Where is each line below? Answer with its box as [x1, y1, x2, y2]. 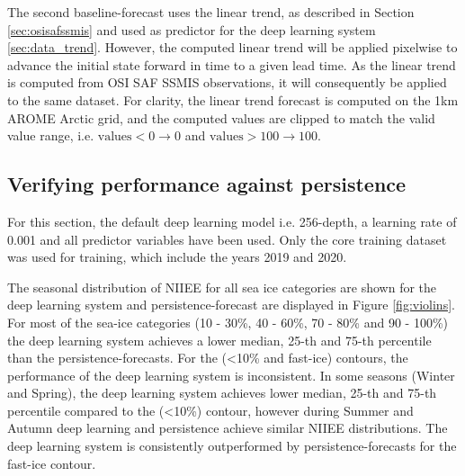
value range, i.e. [7, 126, 94, 145]
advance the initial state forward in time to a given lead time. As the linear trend [7, 55, 456, 74]
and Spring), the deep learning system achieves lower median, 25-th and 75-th [7, 383, 437, 402]
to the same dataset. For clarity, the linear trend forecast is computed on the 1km [7, 90, 459, 109]
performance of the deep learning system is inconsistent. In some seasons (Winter [7, 365, 455, 384]
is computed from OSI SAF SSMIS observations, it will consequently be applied [7, 73, 447, 92]
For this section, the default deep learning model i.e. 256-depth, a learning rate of [7, 211, 457, 230]
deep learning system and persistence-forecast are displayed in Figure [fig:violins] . [7, 295, 455, 314]
